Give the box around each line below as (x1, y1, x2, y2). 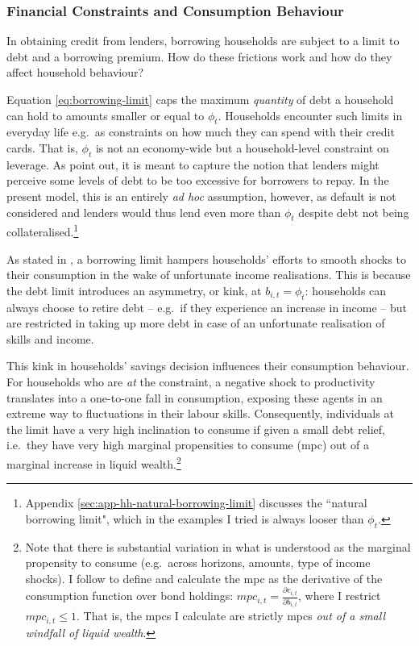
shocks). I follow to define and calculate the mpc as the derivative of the (25, 569, 383, 586)
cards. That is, (6, 139, 78, 156)
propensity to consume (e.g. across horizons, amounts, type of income (25, 554, 371, 571)
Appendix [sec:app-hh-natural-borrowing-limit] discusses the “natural (25, 494, 367, 511)
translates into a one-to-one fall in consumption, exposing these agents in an (6, 389, 383, 406)
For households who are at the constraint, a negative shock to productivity (6, 373, 375, 390)
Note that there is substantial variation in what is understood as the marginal (25, 538, 411, 555)
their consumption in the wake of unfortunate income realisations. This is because (6, 266, 411, 283)
